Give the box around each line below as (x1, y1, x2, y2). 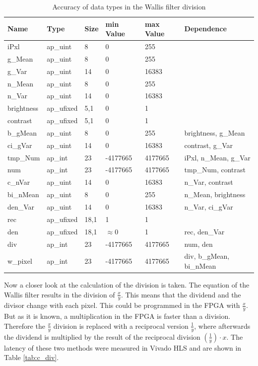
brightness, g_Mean (184, 127, 245, 138)
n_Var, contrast (184, 177, 233, 187)
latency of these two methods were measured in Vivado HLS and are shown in (4, 342, 242, 353)
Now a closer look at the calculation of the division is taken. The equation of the (4, 280, 250, 290)
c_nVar (7, 177, 30, 187)
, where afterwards (194, 320, 251, 331)
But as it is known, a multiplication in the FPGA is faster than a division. (4, 311, 231, 321)
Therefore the (4, 320, 45, 331)
